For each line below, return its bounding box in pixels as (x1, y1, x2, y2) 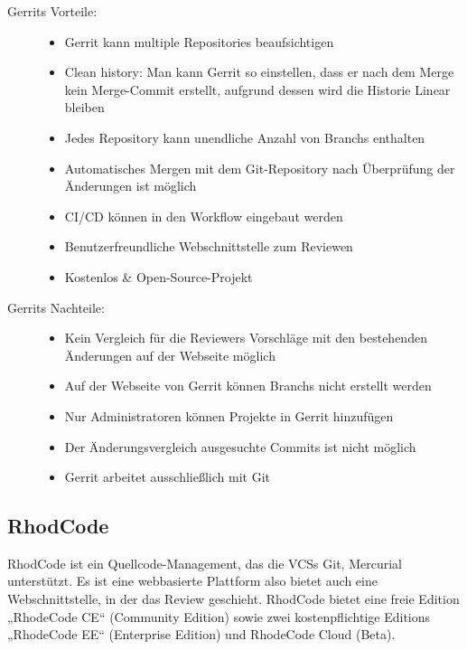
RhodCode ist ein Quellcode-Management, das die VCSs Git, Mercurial (7, 553, 402, 572)
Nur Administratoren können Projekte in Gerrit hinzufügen (64, 406, 394, 425)
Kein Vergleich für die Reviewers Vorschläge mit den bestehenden (64, 328, 427, 347)
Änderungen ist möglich (64, 176, 197, 195)
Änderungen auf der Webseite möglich (64, 345, 276, 364)
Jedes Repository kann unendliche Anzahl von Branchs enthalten (64, 127, 425, 146)
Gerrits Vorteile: (7, 2, 98, 20)
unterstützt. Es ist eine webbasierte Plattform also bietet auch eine (7, 571, 378, 590)
